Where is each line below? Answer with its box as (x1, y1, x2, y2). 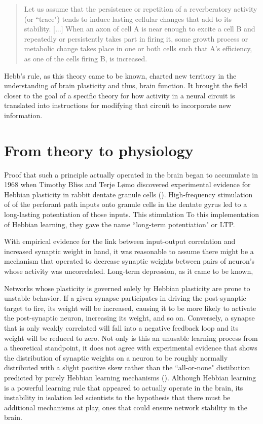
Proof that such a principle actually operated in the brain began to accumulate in (4, 169, 258, 180)
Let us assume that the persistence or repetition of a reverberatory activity (24, 4, 257, 14)
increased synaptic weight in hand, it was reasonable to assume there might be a (4, 245, 254, 256)
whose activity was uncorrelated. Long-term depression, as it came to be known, (4, 266, 253, 276)
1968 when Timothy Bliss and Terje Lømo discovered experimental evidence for (4, 179, 251, 190)
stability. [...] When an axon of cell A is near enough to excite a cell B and (24, 23, 255, 34)
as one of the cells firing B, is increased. (24, 53, 147, 63)
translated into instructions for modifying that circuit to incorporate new (4, 100, 231, 111)
